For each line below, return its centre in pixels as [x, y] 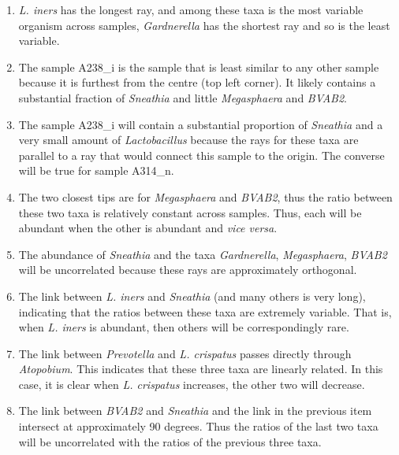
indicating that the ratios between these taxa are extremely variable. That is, [205, 311]
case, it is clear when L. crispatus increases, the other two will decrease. [192, 384]
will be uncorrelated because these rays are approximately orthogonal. [188, 270]
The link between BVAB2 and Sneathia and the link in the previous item [195, 411]
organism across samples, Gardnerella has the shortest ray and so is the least [204, 25]
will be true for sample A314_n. [96, 170]
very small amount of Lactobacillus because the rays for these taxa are [188, 140]
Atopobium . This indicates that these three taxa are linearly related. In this [201, 369]
